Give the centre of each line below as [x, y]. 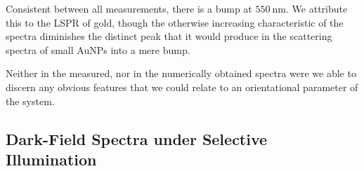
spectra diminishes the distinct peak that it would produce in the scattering [169, 36]
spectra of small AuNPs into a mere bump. [98, 49]
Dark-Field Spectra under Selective [137, 138]
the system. [30, 101]
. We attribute [317, 8]
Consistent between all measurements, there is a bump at [129, 8]
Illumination [51, 159]
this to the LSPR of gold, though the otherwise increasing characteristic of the [175, 22]
